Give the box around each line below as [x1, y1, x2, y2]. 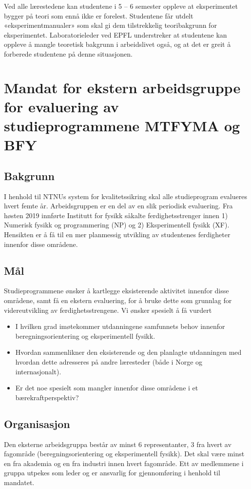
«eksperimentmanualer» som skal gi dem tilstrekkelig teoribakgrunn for [4, 20, 217, 30]
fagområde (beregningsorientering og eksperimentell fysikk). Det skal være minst [4, 448, 245, 459]
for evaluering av [4, 96, 119, 116]
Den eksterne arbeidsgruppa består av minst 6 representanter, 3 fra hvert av [4, 439, 232, 449]
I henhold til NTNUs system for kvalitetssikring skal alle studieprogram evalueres [4, 191, 247, 201]
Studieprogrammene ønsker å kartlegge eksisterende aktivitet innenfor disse [4, 285, 229, 296]
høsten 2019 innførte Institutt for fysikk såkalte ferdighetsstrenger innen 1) [4, 210, 228, 220]
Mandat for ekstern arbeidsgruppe [4, 77, 241, 97]
